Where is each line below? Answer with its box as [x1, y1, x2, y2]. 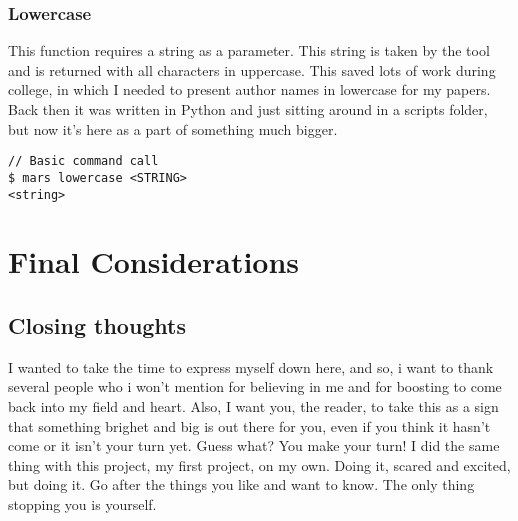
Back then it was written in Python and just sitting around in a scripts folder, [8, 99, 488, 119]
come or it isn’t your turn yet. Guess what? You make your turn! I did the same [8, 435, 500, 456]
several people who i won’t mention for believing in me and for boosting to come [8, 376, 502, 397]
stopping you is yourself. [8, 493, 157, 514]
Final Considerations [8, 241, 300, 282]
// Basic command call [8, 154, 159, 169]
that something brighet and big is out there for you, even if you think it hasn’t [8, 415, 491, 436]
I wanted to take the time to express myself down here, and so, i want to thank [8, 356, 494, 377]
